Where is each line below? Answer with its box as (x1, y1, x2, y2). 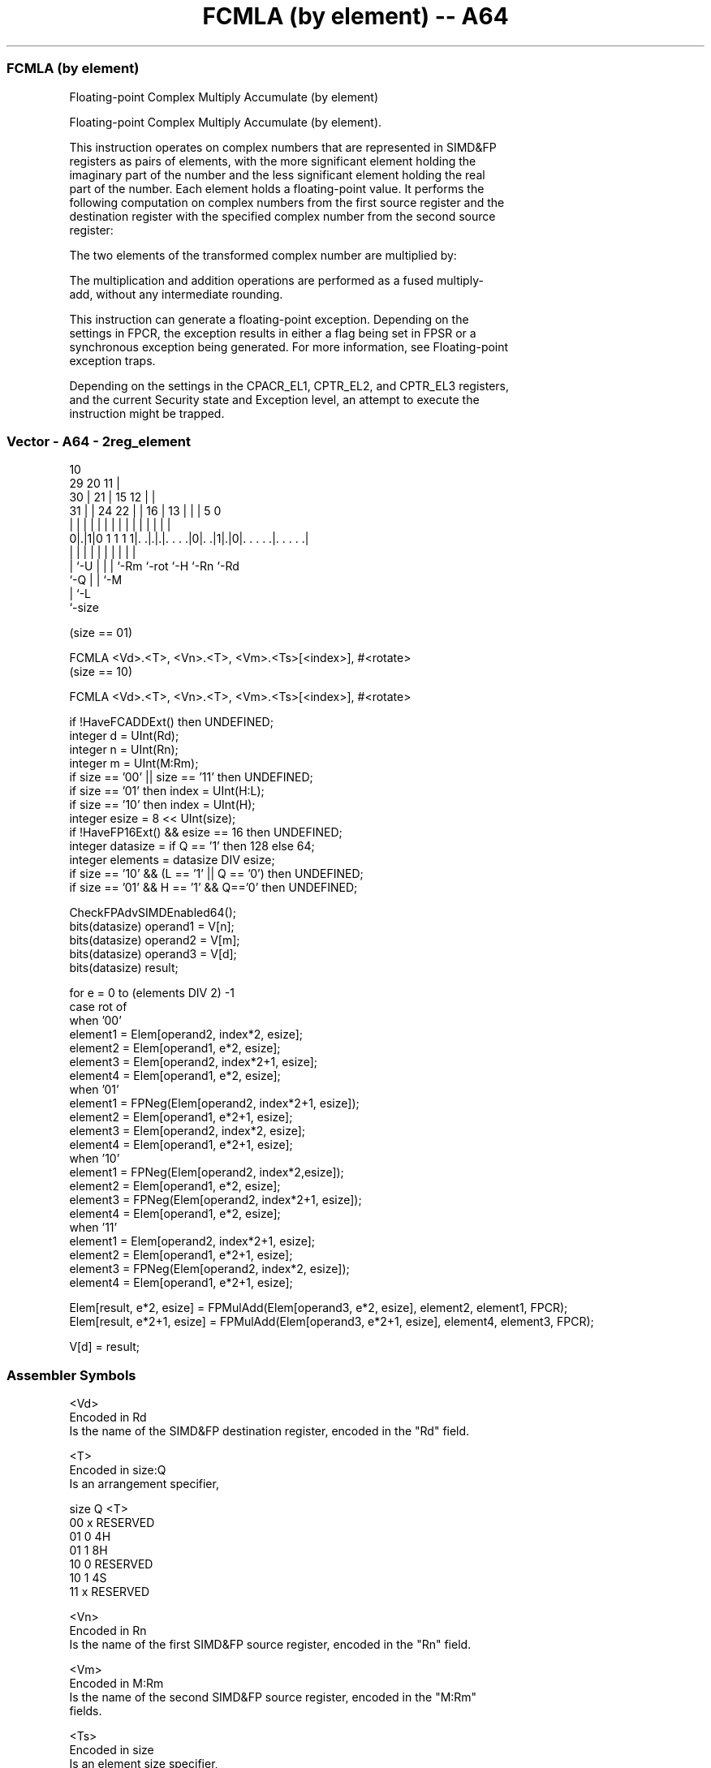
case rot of (69, 1000, 127, 1014)
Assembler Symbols (6, 1366, 136, 1383)
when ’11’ (69, 1220, 118, 1235)
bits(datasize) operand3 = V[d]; (69, 947, 237, 961)
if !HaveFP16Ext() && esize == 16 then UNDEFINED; (69, 825, 343, 840)
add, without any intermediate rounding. (69, 286, 283, 301)
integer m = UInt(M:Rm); (69, 756, 199, 771)
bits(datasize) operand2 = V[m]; (69, 933, 240, 948)
